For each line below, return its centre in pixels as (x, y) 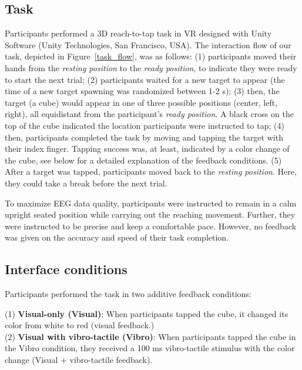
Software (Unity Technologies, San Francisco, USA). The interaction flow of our (148, 44)
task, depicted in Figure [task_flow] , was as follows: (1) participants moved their (151, 56)
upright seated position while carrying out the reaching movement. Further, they (150, 214)
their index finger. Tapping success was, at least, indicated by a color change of (147, 149)
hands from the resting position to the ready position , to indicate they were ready (151, 67)
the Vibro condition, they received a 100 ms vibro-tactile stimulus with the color (150, 348)
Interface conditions (66, 269)
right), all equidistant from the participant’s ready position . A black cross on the (149, 114)
